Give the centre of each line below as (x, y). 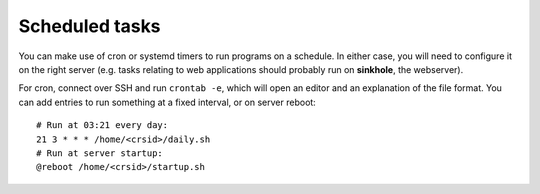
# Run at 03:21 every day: (102, 125)
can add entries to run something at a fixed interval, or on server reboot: (167, 102)
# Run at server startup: (100, 153)
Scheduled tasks (89, 26)
